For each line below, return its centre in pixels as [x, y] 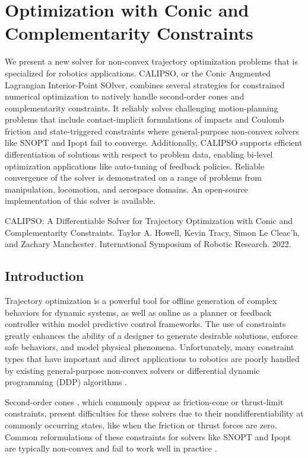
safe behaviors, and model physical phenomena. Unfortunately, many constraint [150, 347]
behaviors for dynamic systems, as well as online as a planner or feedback [138, 312]
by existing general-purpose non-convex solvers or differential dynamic [132, 370]
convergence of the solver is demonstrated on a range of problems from [133, 177]
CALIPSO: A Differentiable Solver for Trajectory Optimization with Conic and [149, 221]
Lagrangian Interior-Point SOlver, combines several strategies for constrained [145, 84]
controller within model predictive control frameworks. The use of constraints [145, 324]
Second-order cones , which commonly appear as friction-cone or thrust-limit [144, 401]
